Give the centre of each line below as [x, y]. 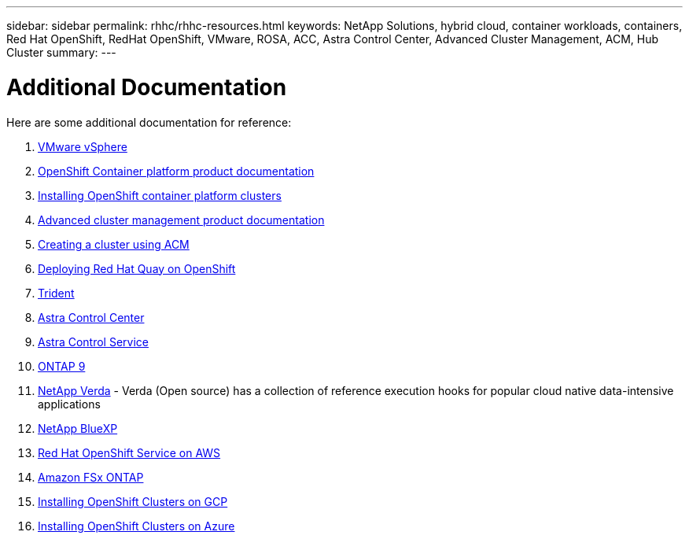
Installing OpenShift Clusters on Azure [136, 526]
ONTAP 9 [62, 366]
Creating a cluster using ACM [114, 244]
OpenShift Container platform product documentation [176, 171]
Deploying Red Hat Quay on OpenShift [137, 268]
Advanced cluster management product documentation [181, 220]
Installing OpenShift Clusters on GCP [133, 501]
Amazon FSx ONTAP [91, 477]
